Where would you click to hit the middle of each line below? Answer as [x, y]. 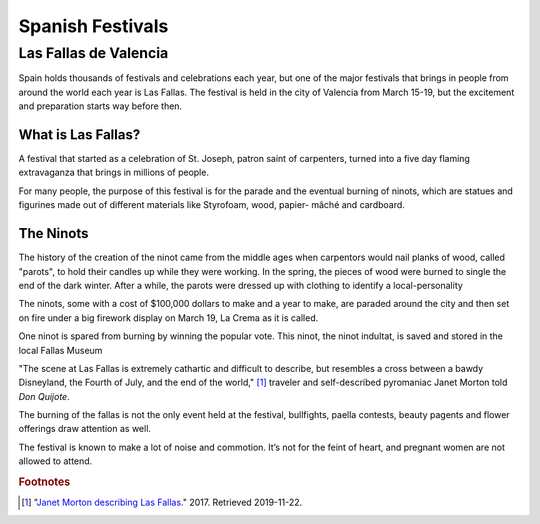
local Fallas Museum [60, 350]
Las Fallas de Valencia [93, 53]
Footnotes [44, 482]
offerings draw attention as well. [85, 429]
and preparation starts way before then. [100, 106]
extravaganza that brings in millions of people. [114, 172]
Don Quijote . [44, 396]
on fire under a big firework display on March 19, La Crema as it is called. [168, 317]
